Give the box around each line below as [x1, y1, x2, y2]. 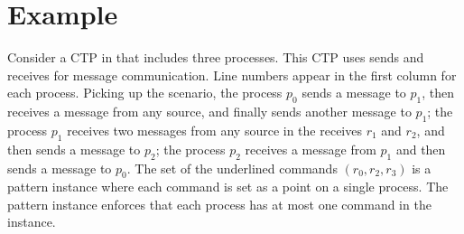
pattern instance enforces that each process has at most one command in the [7, 194, 432, 213]
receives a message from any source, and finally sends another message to [7, 102, 412, 121]
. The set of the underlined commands [126, 158, 338, 177]
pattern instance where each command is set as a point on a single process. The [7, 177, 449, 196]
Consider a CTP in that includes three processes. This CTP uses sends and [7, 48, 424, 67]
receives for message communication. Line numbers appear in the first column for [7, 65, 457, 84]
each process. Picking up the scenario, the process [7, 83, 283, 102]
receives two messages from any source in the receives [67, 120, 362, 139]
